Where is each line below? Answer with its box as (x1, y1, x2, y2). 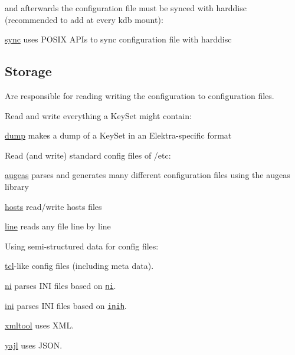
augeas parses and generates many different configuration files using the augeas (5, 169, 290, 181)
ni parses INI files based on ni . (5, 279, 116, 291)
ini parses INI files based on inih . (5, 299, 127, 311)
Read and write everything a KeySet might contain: (5, 109, 192, 121)
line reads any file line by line (5, 220, 111, 232)
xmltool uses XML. (5, 319, 74, 331)
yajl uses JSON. (5, 338, 63, 351)
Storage (5, 62, 52, 80)
